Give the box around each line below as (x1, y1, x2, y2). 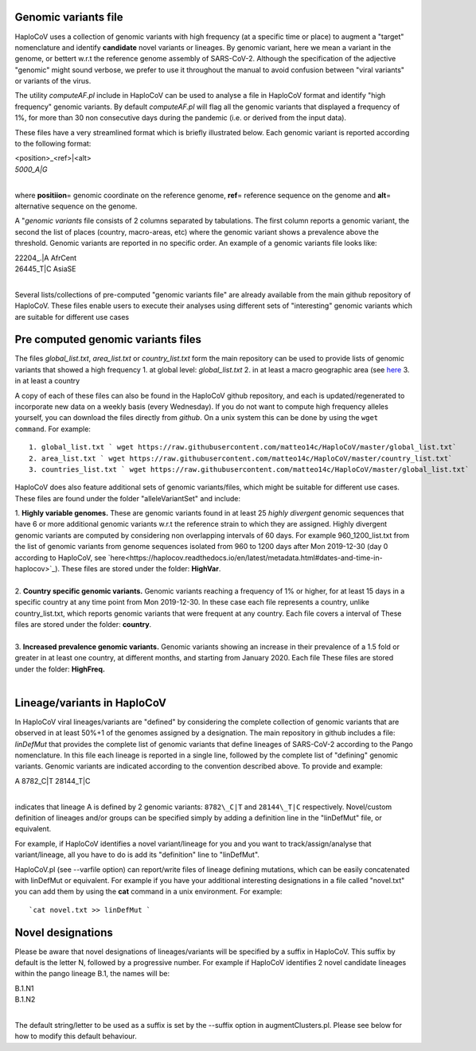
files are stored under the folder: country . (14, 620, 152, 629)
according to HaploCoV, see (14, 553, 107, 562)
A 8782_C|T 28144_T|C (14, 776, 91, 785)
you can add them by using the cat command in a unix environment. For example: (14, 887, 283, 897)
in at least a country (14, 376, 80, 386)
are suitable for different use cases (14, 312, 130, 321)
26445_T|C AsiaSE (14, 263, 76, 274)
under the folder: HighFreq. (14, 664, 105, 674)
